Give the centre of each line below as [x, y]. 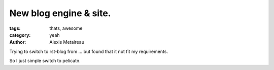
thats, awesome [66, 28]
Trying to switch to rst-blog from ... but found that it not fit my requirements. [89, 51]
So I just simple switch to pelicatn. [45, 61]
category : [20, 35]
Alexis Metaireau [67, 42]
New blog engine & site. [60, 13]
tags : [15, 28]
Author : [18, 42]
